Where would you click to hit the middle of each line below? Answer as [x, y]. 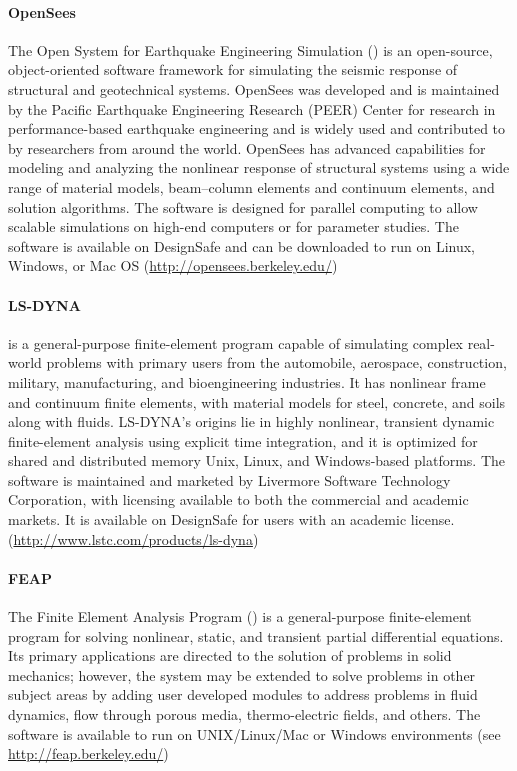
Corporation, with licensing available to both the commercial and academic [238, 499]
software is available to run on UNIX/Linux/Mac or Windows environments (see [254, 733]
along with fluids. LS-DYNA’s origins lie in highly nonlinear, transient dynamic [251, 421]
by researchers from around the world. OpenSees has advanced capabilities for [247, 147]
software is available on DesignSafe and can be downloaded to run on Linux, [241, 245]
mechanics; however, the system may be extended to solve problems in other [242, 674]
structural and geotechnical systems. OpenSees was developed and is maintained [254, 88]
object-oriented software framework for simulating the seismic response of [233, 69]
